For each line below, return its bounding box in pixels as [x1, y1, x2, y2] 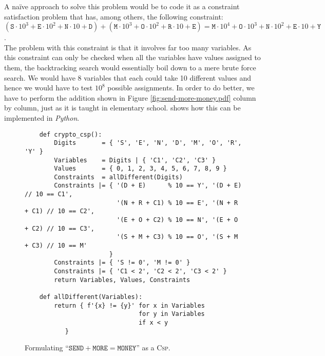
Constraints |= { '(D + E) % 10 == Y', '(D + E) [54, 182, 242, 190]
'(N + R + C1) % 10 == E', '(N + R [116, 199, 238, 207]
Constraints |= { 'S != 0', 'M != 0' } [54, 259, 190, 267]
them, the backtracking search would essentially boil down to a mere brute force [4, 62, 256, 72]
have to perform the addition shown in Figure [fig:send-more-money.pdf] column [4, 92, 256, 103]
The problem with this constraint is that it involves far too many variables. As [4, 42, 252, 52]
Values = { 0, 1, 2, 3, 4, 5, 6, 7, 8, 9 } [54, 165, 227, 173]
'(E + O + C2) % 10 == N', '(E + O [116, 216, 238, 224]
